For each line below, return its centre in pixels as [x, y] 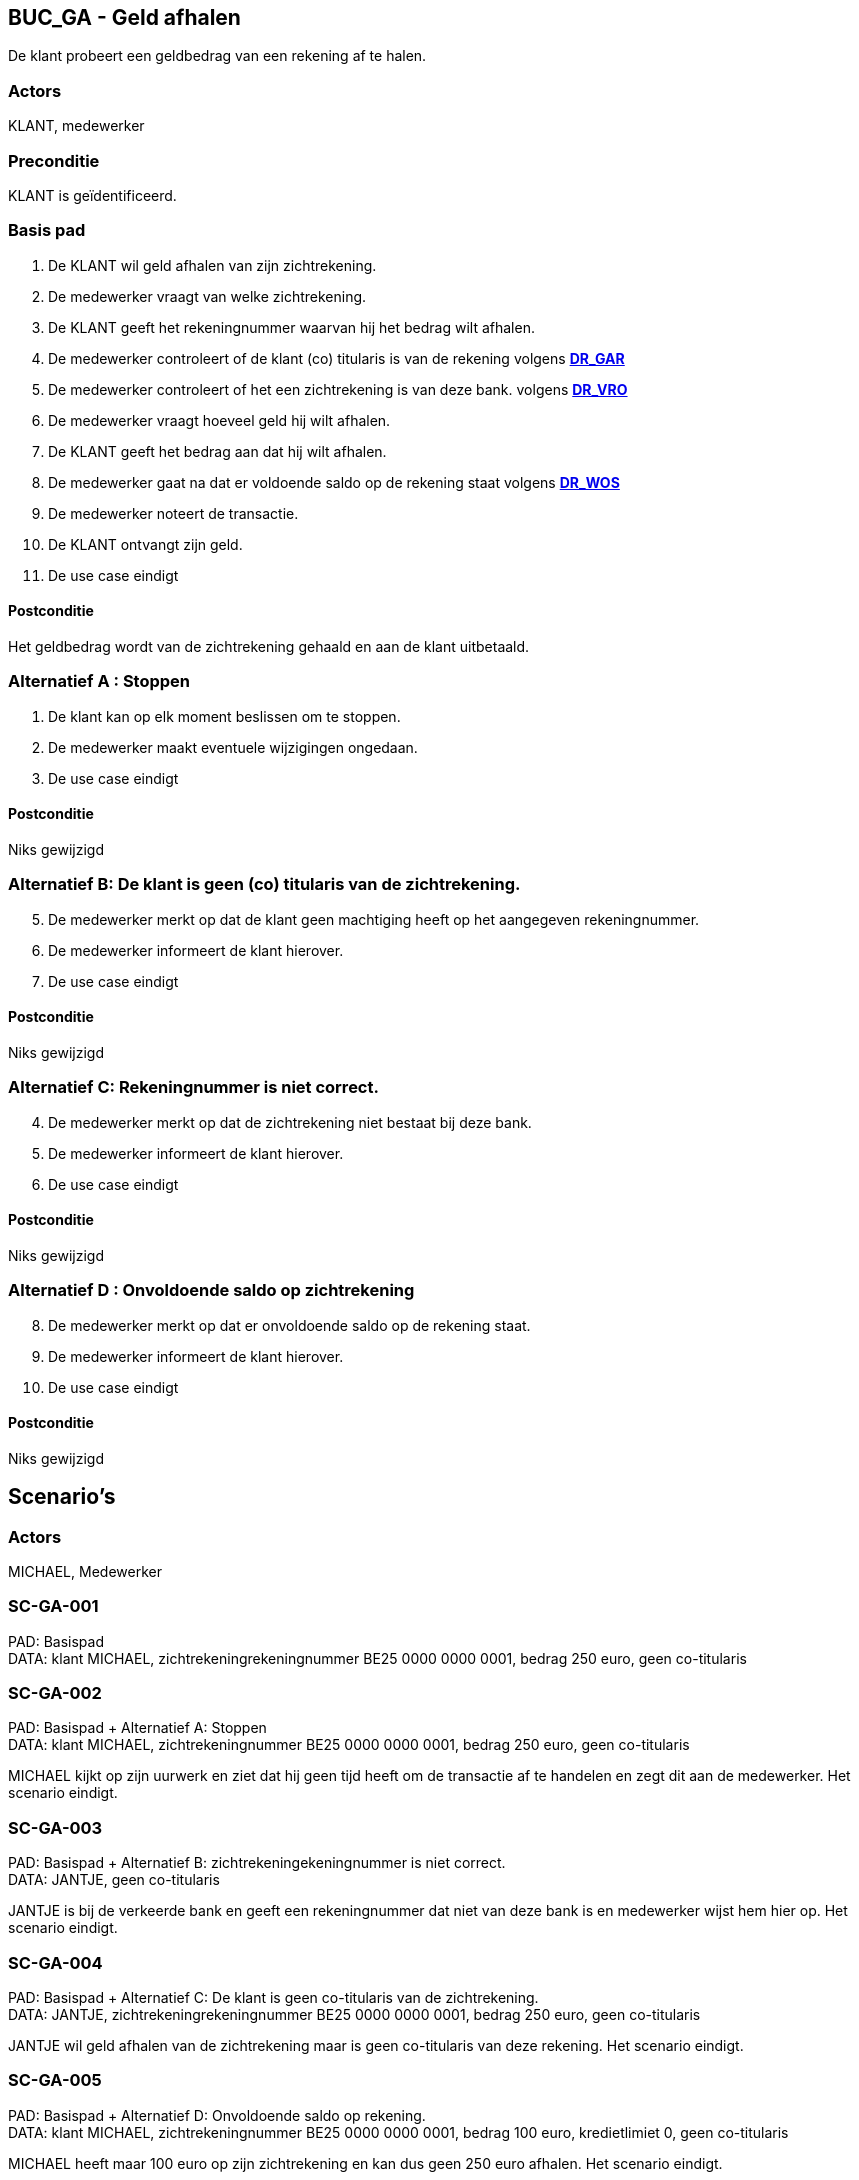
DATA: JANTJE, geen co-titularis [114, 1880]
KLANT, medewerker [76, 126]
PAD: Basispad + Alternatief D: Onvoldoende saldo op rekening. [217, 2115]
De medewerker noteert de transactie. [173, 513]
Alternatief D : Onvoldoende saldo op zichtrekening [211, 1290]
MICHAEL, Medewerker [85, 1571]
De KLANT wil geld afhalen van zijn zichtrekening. [212, 265]
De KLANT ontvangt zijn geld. [145, 544]
